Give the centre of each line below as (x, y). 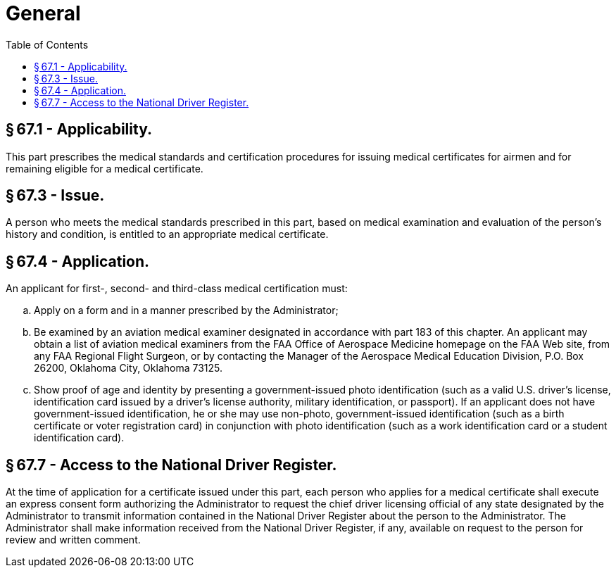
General (43, 13)
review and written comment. (73, 540)
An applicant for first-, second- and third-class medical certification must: (177, 289)
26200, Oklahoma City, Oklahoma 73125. (128, 368)
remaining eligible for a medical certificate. (105, 168)
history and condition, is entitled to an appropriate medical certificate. (167, 234)
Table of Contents (47, 44)
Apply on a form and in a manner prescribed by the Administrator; (186, 310)
